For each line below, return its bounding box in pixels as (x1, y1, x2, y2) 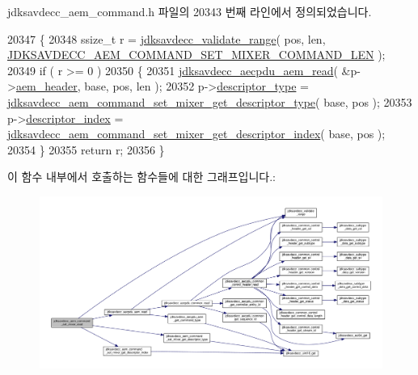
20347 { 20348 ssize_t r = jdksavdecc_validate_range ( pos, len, (7, 30, 326, 47)
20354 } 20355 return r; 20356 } (7, 141, 165, 158)
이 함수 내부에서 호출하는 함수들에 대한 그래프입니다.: (7, 168, 276, 185)
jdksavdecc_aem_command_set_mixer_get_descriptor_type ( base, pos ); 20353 (7, 93, 412, 110)
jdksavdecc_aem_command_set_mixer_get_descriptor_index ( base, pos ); (7, 125, 386, 142)
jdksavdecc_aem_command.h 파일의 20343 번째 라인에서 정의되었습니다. (7, 3, 372, 19)
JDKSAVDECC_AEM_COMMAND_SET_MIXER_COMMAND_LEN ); (7, 46, 386, 63)
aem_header (15, 78, 78, 95)
